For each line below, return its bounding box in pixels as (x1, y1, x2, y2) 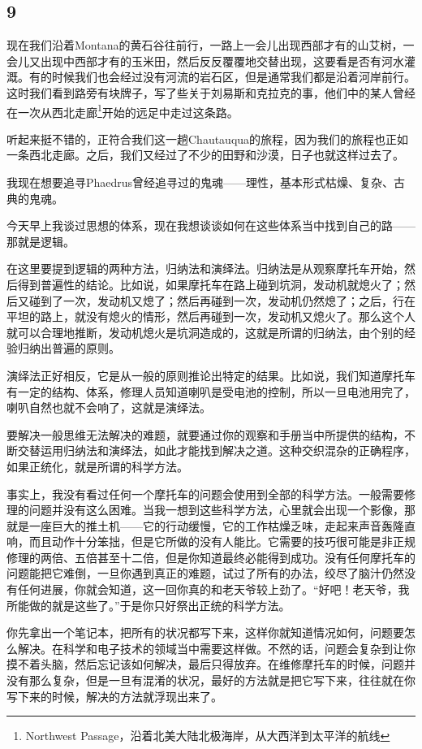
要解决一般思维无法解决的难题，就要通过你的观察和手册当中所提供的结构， (6, 426, 404, 443)
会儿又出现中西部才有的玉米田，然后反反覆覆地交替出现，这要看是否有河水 (6, 52, 404, 69)
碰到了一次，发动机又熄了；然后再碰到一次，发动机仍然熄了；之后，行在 (28, 292, 416, 309)
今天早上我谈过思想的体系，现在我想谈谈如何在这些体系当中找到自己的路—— (6, 217, 416, 234)
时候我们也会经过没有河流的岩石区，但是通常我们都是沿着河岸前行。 (51, 68, 416, 85)
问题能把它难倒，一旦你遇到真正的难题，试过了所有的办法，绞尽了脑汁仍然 (6, 565, 404, 582)
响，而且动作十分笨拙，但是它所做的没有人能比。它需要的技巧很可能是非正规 (6, 533, 416, 550)
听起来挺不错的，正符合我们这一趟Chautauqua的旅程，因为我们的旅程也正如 (6, 130, 409, 147)
